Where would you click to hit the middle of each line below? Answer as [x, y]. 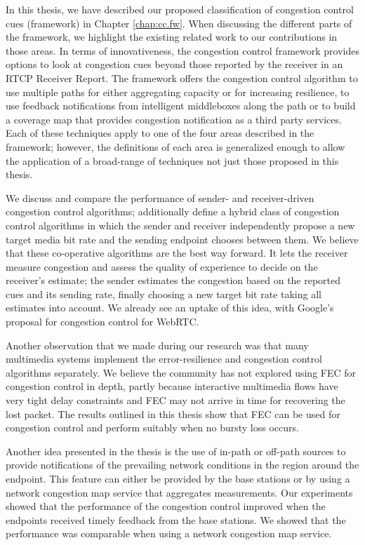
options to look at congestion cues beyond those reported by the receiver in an [174, 64]
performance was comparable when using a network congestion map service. [169, 533]
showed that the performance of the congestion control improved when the [166, 506]
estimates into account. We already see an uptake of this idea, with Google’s [170, 308]
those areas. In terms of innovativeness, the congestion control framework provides [182, 50]
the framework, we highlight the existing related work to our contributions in [172, 37]
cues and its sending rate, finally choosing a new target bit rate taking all [164, 294]
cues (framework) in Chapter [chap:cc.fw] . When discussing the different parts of [179, 23]
